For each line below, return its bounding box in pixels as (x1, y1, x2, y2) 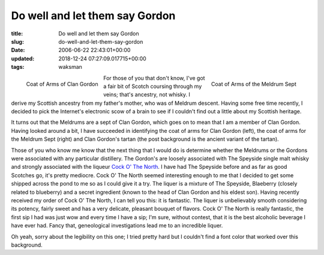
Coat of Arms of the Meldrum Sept (211, 81, 296, 88)
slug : (11, 38, 24, 45)
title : (11, 30, 23, 37)
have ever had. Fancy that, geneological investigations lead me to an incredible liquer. (11, 222, 223, 229)
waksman (58, 63, 82, 71)
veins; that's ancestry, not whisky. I (103, 91, 190, 98)
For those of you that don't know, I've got (103, 74, 205, 81)
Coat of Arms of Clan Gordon (26, 81, 98, 88)
